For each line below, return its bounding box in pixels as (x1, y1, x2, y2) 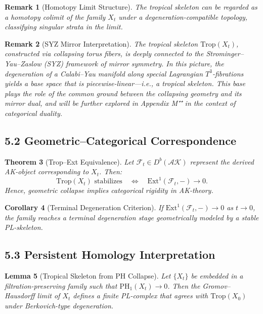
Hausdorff (5, 290, 35, 301)
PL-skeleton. (5, 222, 43, 232)
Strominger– (206, 48, 244, 59)
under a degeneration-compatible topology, (118, 11, 248, 22)
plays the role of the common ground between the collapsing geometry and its (5, 88, 242, 98)
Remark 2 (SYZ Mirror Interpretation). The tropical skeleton (5, 38, 198, 49)
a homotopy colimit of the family (5, 11, 106, 22)
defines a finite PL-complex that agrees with (73, 290, 208, 301)
